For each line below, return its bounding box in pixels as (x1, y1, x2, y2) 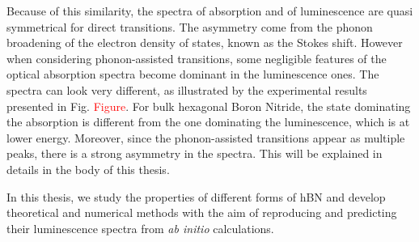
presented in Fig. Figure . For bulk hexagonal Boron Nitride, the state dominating (6, 97, 411, 114)
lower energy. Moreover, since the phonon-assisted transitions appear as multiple (6, 129, 405, 146)
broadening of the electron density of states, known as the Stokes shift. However (6, 34, 403, 51)
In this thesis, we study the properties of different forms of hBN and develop (6, 188, 386, 205)
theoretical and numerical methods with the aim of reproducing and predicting (6, 204, 397, 221)
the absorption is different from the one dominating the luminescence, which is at (6, 113, 410, 130)
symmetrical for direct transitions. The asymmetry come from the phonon (6, 18, 373, 35)
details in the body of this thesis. (6, 160, 170, 177)
